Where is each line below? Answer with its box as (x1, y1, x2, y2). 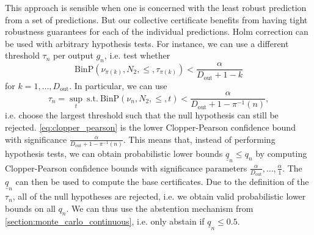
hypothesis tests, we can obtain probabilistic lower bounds (5, 146, 223, 159)
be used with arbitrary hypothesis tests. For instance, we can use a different (5, 37, 289, 49)
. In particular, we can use (69, 79, 167, 92)
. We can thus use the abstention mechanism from (66, 201, 254, 214)
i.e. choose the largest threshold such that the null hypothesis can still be (5, 109, 279, 121)
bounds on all (5, 201, 56, 214)
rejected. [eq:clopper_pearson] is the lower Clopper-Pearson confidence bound (5, 120, 296, 133)
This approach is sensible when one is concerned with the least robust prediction (5, 1, 307, 13)
